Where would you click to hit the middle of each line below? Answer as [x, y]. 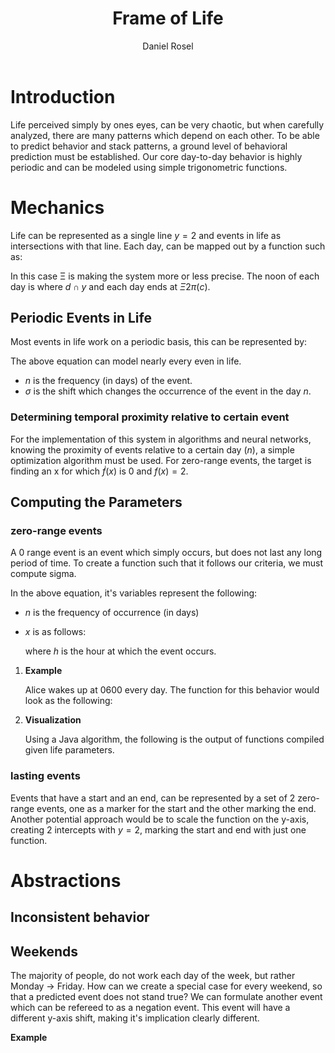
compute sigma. [43, 574]
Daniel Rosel [168, 46]
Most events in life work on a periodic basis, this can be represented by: [159, 342]
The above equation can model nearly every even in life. [126, 361]
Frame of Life [168, 18]
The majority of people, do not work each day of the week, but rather [153, 976]
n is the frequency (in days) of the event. [108, 381]
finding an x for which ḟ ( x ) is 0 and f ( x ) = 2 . [99, 471]
